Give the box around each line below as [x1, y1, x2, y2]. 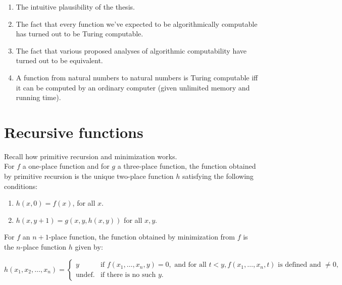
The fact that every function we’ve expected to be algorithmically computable [16, 18, 258, 29]
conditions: [4, 180, 38, 191]
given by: [75, 242, 103, 252]
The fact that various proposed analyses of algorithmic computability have [16, 45, 247, 56]
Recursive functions [4, 121, 143, 142]
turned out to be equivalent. [16, 55, 103, 66]
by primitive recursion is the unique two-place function [4, 171, 174, 181]
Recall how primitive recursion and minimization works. [4, 151, 177, 161]
